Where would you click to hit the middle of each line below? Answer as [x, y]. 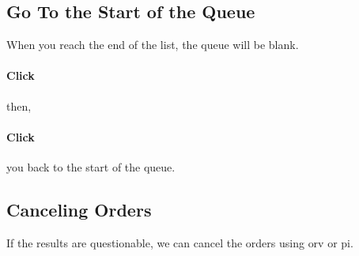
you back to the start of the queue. [91, 166]
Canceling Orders [79, 209]
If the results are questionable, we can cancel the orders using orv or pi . [180, 242]
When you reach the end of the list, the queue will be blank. [153, 45]
